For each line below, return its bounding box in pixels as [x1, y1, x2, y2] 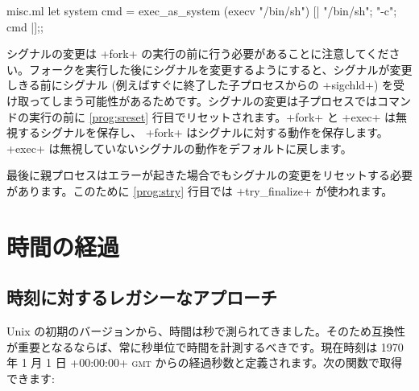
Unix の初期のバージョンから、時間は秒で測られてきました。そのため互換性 [6, 323, 406, 340]
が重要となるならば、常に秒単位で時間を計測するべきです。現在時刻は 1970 [6, 338, 404, 355]
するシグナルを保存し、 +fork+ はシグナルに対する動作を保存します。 [17, 124, 388, 141]
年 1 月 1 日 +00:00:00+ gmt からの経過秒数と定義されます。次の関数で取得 [6, 354, 403, 371]
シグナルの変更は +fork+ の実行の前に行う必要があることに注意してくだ [6, 45, 389, 62]
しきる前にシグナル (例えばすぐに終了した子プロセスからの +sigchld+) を [6, 76, 394, 93]
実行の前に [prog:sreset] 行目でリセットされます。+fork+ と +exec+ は [28, 108, 396, 125]
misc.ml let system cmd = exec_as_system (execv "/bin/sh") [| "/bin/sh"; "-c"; [6, 2, 397, 19]
